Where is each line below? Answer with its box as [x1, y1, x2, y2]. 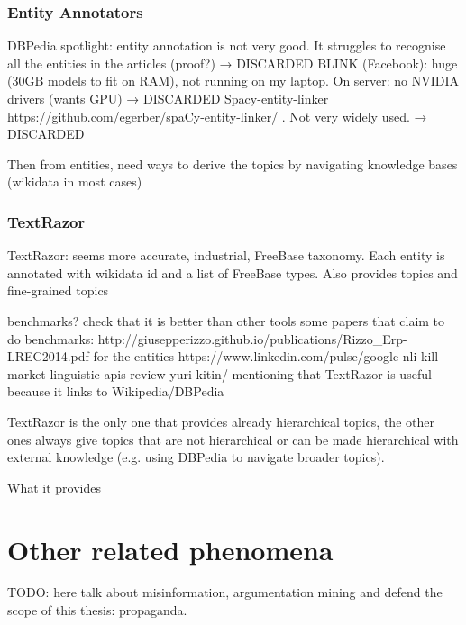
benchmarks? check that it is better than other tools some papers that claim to [7, 311, 445, 330]
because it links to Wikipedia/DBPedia [7, 382, 224, 401]
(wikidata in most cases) [7, 172, 142, 191]
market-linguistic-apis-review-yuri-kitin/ [7, 364, 228, 383]
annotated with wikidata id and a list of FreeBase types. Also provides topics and [7, 263, 458, 282]
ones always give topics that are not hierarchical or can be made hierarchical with [7, 430, 459, 448]
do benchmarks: [7, 329, 95, 348]
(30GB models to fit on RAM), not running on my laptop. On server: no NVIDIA [7, 71, 460, 90]
